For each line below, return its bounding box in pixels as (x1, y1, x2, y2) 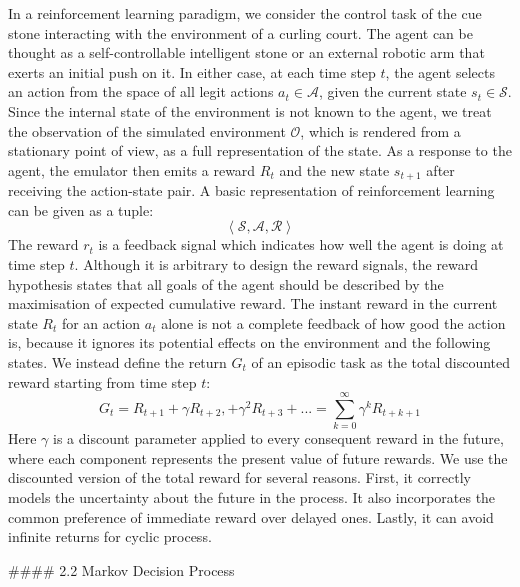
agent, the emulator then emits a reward (8, 159, 256, 180)
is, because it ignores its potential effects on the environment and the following (8, 332, 491, 353)
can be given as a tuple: (8, 199, 154, 220)
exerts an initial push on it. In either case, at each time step (8, 61, 376, 82)
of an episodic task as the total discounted (251, 351, 511, 372)
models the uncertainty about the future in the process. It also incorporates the (8, 487, 496, 508)
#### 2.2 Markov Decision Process (8, 559, 235, 580)
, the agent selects (385, 61, 495, 82)
